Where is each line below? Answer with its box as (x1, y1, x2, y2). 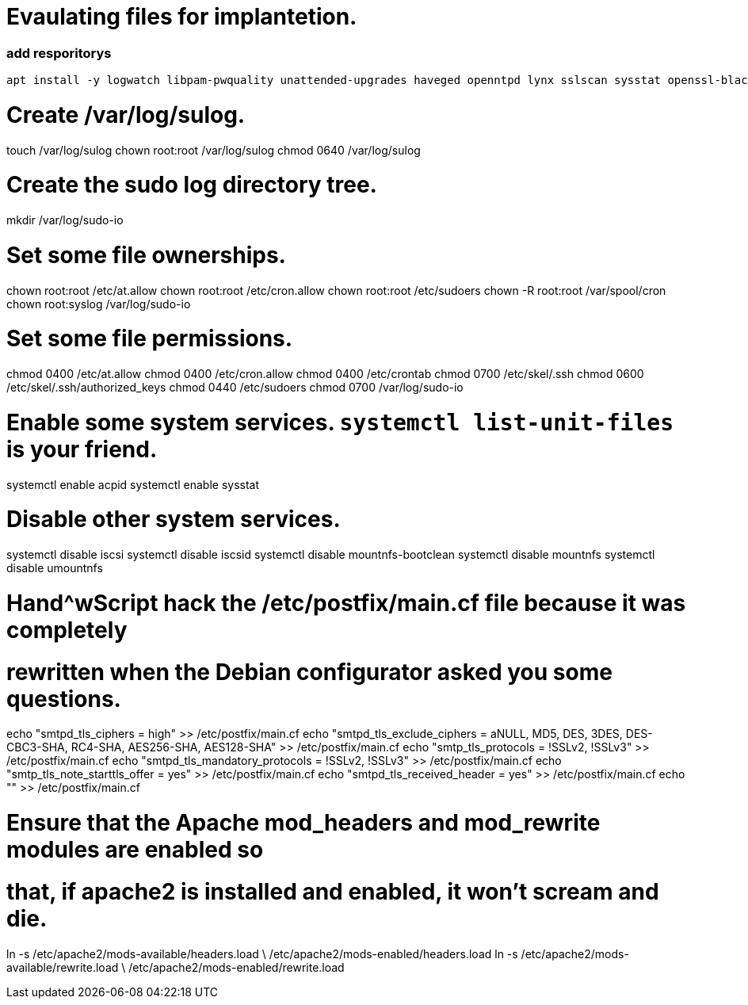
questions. (6, 685, 121, 713)
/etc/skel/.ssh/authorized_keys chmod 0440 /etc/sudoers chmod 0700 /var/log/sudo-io (6, 380, 464, 395)
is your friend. (6, 435, 158, 463)
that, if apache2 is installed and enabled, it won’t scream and (6, 877, 659, 905)
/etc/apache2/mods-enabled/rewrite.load (128, 960, 345, 974)
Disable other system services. (6, 506, 341, 533)
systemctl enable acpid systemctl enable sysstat (6, 477, 260, 491)
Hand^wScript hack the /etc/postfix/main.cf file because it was (6, 589, 686, 617)
